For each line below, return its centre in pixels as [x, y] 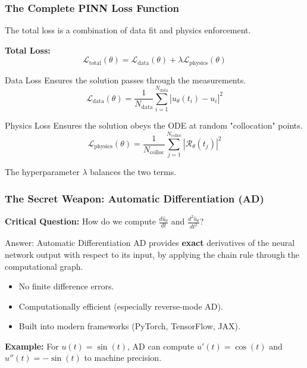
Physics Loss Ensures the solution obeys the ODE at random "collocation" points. [154, 125]
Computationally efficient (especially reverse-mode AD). [121, 306]
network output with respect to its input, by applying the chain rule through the [152, 254]
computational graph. [44, 266]
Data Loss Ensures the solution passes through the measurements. [126, 79]
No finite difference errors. [66, 286]
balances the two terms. [133, 172]
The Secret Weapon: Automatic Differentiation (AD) [134, 198]
